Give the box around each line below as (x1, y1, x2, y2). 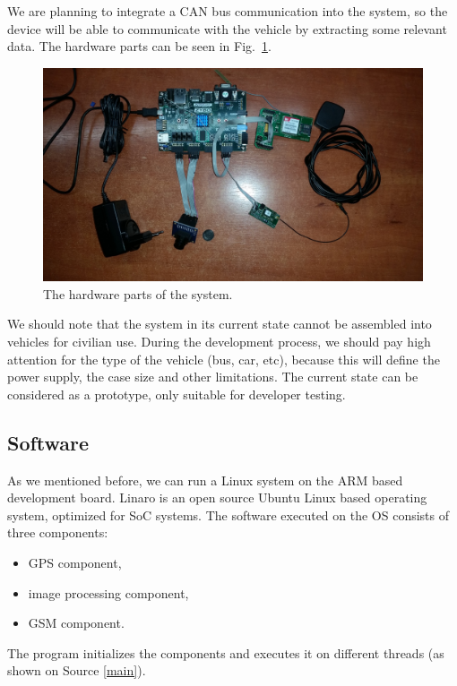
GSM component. (28, 613, 125, 632)
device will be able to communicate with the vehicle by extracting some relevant (7, 19, 447, 38)
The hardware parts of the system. (43, 284, 233, 303)
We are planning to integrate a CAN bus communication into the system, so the (7, 2, 448, 20)
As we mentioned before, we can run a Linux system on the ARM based (7, 470, 403, 489)
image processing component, (28, 583, 189, 602)
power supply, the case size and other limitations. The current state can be (7, 367, 418, 386)
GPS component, (28, 553, 122, 572)
